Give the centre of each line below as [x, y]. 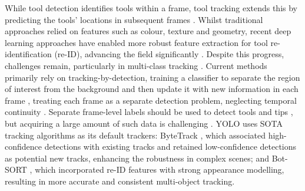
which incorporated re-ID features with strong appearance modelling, [160, 169]
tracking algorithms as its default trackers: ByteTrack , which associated [135, 135]
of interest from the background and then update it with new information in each [152, 89]
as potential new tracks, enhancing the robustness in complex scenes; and [137, 158]
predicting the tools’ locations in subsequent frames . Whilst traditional [134, 19]
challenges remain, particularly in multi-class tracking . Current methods [136, 65]
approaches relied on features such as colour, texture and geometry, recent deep [148, 31]
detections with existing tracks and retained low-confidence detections [170, 146]
